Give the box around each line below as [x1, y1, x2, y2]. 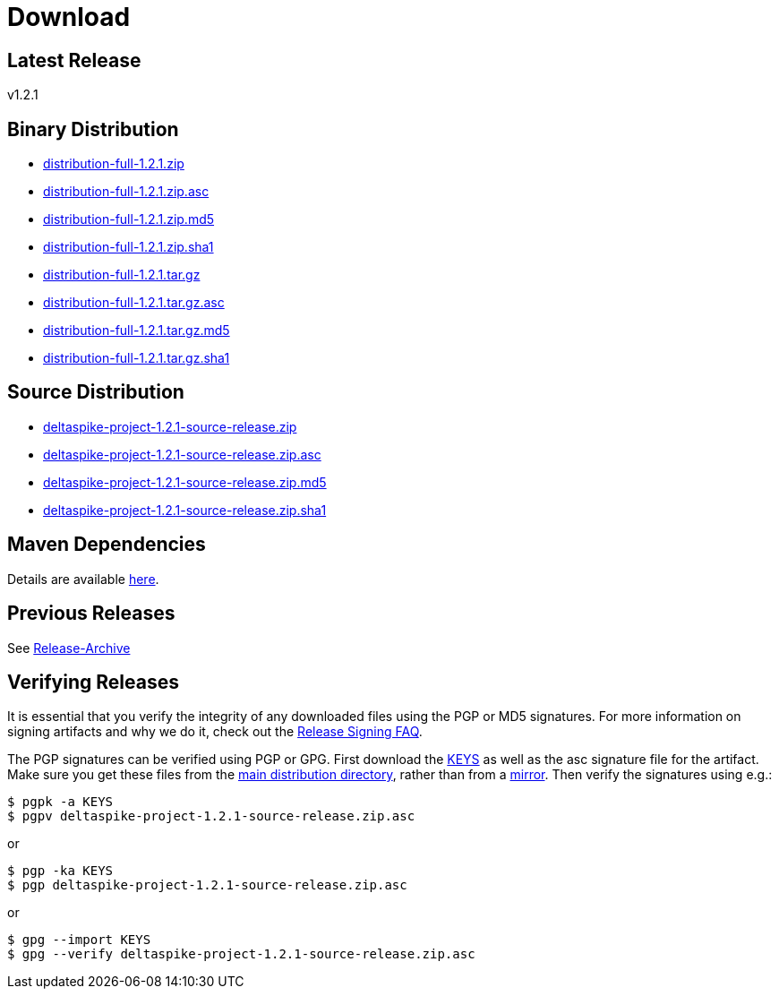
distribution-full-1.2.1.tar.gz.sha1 [43, 350, 230, 366]
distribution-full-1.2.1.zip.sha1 [43, 239, 214, 255]
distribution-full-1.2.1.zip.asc [43, 184, 210, 200]
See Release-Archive [7, 640, 131, 656]
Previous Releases [7, 602, 175, 625]
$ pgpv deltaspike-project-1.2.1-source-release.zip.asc [7, 809, 415, 824]
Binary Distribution [7, 117, 179, 141]
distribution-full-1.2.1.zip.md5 [43, 211, 215, 228]
